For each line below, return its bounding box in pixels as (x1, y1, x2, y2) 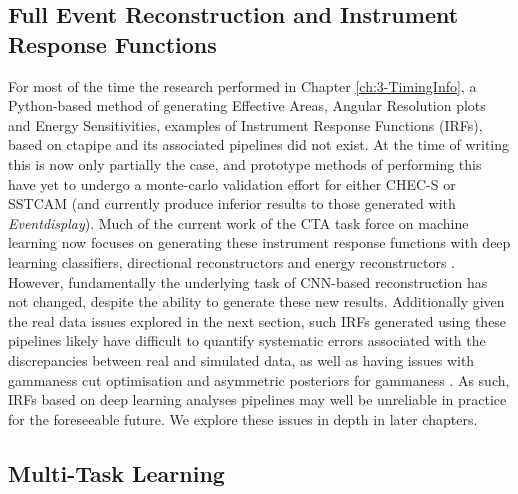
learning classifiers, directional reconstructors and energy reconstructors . (8, 251, 456, 272)
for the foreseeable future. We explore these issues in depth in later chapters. (8, 408, 478, 429)
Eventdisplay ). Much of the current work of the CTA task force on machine (8, 212, 469, 233)
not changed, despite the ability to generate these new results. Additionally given (8, 291, 505, 312)
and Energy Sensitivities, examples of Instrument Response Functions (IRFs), (8, 114, 483, 135)
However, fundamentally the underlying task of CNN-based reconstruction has (8, 271, 488, 292)
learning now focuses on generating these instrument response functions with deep (8, 232, 511, 253)
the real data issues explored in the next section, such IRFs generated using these (8, 310, 507, 331)
